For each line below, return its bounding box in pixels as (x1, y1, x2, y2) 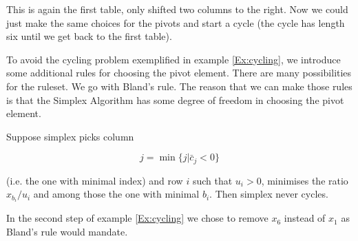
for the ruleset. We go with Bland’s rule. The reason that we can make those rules (6, 78, 352, 93)
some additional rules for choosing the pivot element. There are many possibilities (6, 65, 352, 80)
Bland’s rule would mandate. (6, 224, 128, 239)
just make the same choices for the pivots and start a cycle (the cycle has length (6, 15, 345, 30)
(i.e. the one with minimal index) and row (6, 173, 183, 187)
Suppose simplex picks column (6, 129, 134, 143)
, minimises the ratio (261, 173, 348, 187)
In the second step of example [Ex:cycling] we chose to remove (6, 211, 268, 225)
